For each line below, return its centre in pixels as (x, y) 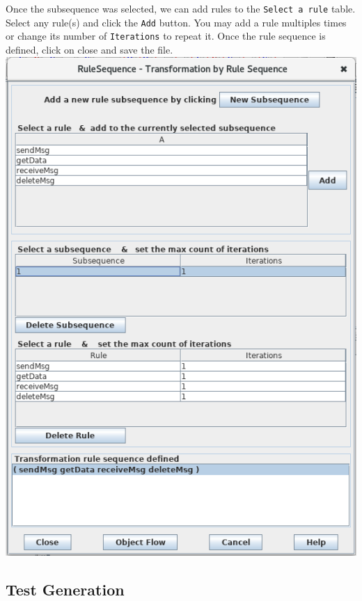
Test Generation (65, 589)
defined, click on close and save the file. (89, 49)
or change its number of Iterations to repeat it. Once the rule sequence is (166, 36)
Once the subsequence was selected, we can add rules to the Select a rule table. (181, 8)
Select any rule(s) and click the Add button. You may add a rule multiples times (176, 22)
